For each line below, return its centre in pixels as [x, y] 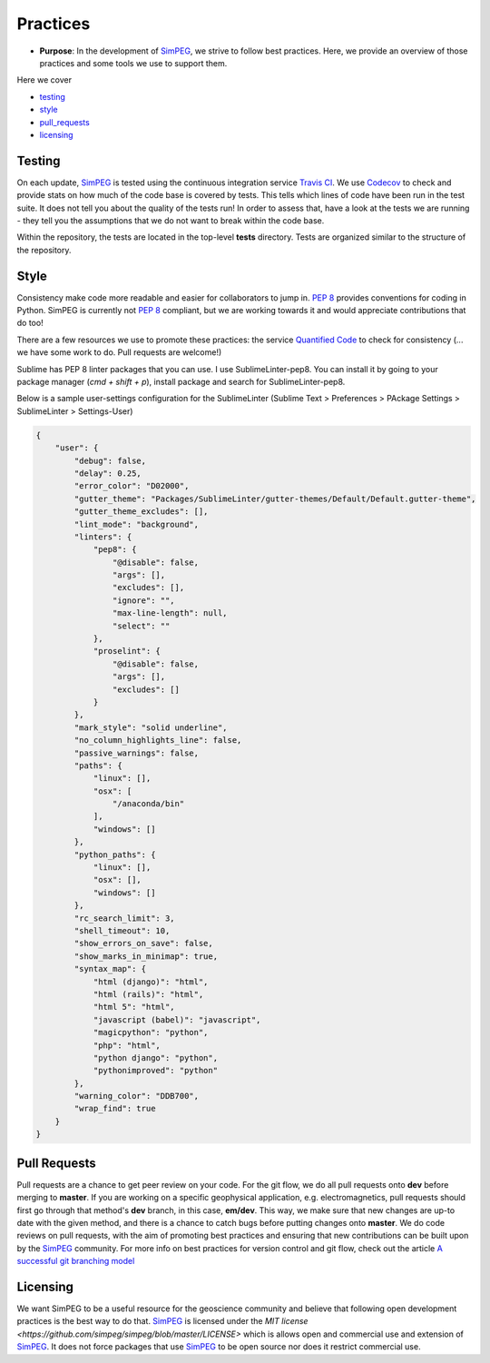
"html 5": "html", [134, 1007]
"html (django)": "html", [151, 982]
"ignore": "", [144, 600]
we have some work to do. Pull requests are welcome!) [119, 352]
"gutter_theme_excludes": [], [141, 512]
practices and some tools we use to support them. [133, 63]
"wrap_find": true [115, 1109]
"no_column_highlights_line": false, [158, 741]
